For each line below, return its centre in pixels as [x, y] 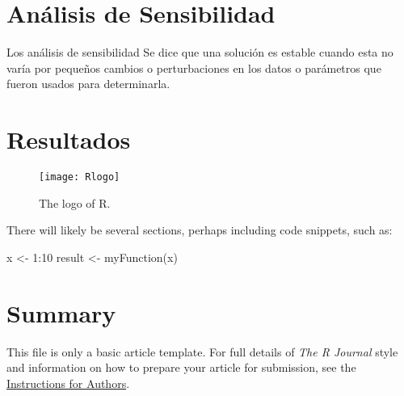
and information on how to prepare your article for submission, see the [181, 367]
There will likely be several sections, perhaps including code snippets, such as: [200, 230]
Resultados [69, 139]
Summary [61, 312]
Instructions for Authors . [68, 383]
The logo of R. [75, 202]
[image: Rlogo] [80, 177]
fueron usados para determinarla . [88, 84]
